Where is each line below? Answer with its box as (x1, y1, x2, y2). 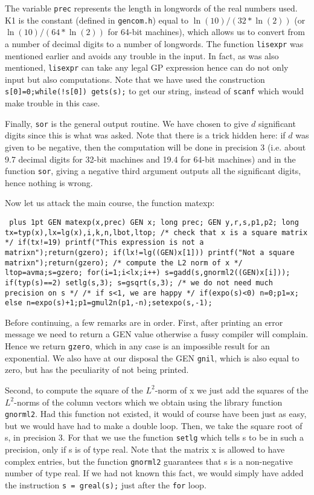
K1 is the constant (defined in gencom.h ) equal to (5, 13, 188, 26)
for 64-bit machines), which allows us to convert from (107, 25, 305, 38)
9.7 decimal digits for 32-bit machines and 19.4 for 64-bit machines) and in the (5, 152, 296, 165)
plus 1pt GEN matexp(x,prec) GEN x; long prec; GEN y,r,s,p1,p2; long (9, 218, 299, 227)
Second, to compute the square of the (5, 383, 143, 396)
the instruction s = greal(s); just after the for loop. (5, 478, 207, 491)
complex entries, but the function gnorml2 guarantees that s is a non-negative (5, 455, 293, 467)
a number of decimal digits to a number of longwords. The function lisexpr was (5, 37, 304, 50)
